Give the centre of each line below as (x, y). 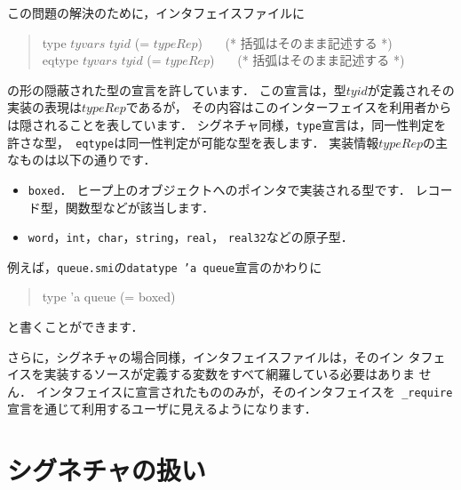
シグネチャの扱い (107, 470)
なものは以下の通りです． (82, 160)
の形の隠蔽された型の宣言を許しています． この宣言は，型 (177, 89)
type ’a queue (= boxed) (109, 297)
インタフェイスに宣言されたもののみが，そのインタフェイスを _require (244, 391)
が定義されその (411, 89)
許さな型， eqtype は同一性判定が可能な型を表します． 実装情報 (193, 142)
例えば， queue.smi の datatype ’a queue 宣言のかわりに (165, 266)
